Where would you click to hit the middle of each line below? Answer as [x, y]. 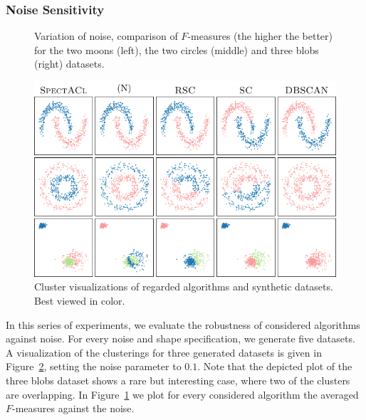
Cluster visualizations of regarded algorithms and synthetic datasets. [184, 287]
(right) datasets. [69, 64]
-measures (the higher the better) [260, 36]
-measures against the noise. [73, 408]
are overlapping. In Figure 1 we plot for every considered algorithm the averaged [182, 394]
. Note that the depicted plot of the [275, 366]
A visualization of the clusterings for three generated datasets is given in [164, 352]
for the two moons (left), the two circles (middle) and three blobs [177, 49]
